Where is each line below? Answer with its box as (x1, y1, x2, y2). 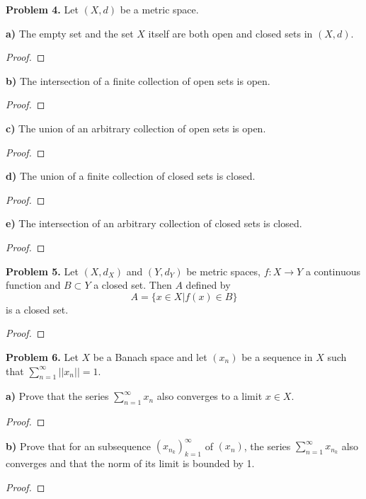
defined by (185, 277, 231, 292)
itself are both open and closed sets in (148, 25, 313, 40)
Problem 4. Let (6, 2, 79, 16)
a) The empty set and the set (6, 25, 134, 40)
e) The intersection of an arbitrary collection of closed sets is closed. (6, 216, 302, 231)
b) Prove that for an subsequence (6, 438, 151, 453)
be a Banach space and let (93, 349, 207, 364)
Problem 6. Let (6, 349, 79, 364)
